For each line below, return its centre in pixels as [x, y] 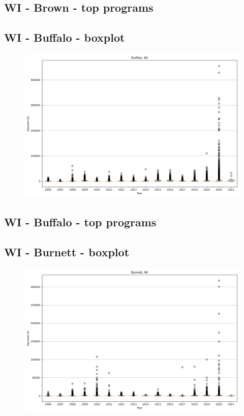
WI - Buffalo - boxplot [65, 37]
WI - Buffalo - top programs [80, 222]
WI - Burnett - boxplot [67, 252]
